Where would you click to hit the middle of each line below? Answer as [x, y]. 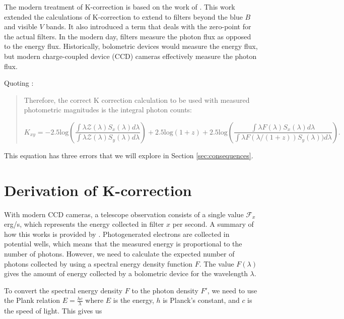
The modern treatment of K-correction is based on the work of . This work [120, 7]
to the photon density [165, 290]
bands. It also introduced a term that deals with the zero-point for [149, 26]
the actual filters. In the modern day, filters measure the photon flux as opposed [128, 36]
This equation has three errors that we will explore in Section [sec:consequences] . [129, 155]
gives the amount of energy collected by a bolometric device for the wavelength [126, 273]
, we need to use [232, 290]
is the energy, [133, 300]
